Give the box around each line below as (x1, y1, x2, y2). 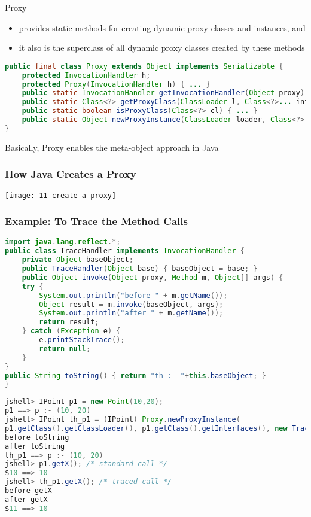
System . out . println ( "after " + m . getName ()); (39, 309, 224, 318)
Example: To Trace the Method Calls (5, 214, 188, 229)
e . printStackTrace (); (39, 336, 125, 345)
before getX (5, 486, 52, 495)
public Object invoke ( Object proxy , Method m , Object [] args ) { (22, 273, 283, 282)
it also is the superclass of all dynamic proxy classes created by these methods (19, 41, 305, 54)
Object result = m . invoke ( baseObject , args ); (39, 300, 224, 309)
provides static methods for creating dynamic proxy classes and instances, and (19, 21, 306, 34)
